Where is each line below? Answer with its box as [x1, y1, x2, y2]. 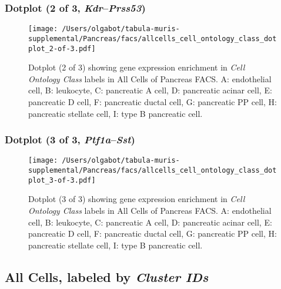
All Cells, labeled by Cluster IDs [5, 267, 209, 285]
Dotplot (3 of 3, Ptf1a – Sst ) [5, 132, 135, 147]
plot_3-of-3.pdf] [28, 176, 96, 184]
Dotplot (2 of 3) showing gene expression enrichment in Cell [28, 61, 245, 73]
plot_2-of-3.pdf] [28, 44, 96, 53]
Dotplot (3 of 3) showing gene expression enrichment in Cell [28, 193, 245, 205]
